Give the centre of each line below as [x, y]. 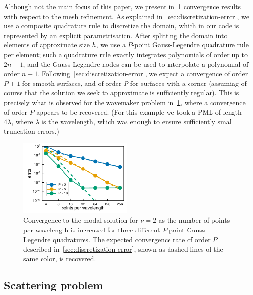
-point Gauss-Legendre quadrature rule [190, 45]
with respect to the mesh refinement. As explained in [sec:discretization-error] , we [126, 16]
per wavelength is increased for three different [92, 229]
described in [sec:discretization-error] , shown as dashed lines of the [123, 249]
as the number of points [194, 220]
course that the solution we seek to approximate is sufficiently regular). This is [122, 93]
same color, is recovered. [60, 258]
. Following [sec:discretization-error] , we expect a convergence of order [143, 74]
